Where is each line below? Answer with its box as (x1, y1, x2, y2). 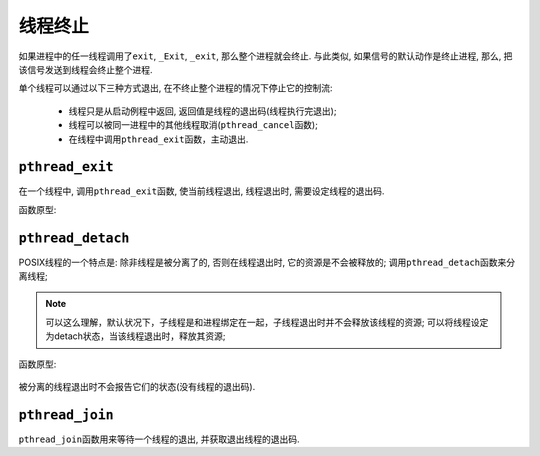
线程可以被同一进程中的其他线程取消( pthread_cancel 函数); (68, 119, 319, 131)
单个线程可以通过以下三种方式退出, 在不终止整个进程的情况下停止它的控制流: (18, 82, 334, 94)
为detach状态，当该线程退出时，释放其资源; (45, 330, 226, 342)
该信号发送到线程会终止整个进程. (18, 63, 154, 75)
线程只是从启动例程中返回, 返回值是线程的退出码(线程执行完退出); (68, 105, 337, 117)
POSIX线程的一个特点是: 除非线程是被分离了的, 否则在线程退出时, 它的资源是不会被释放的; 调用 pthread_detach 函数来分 (18, 256, 516, 268)
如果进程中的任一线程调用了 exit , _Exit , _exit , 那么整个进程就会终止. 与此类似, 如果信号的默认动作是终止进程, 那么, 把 (18, 50, 513, 62)
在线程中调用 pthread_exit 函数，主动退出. (68, 133, 249, 145)
